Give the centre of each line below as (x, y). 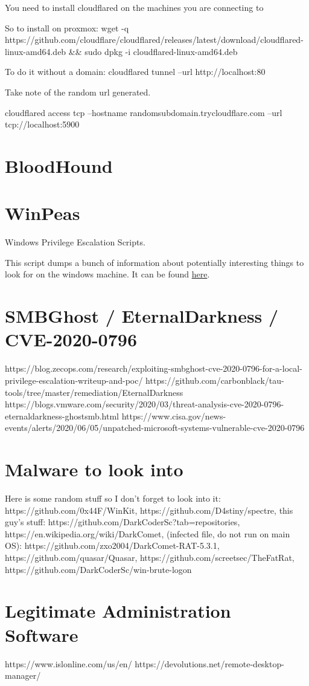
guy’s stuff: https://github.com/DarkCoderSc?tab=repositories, (123, 522)
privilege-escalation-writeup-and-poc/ (74, 380)
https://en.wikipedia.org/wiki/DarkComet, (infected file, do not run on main (148, 533)
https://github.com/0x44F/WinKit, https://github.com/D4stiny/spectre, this (149, 510)
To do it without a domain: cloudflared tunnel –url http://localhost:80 (135, 72)
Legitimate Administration (118, 611)
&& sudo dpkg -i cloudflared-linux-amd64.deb (153, 51)
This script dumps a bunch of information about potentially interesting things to (154, 262)
